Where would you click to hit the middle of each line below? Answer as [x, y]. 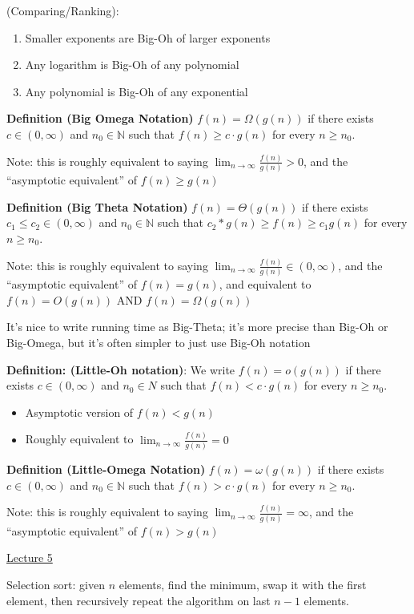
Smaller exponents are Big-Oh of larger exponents [148, 37]
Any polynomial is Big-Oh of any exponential [137, 91]
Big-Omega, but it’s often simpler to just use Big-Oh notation [159, 342]
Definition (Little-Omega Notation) [106, 469]
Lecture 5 [30, 557]
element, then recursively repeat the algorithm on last [139, 600]
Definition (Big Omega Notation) [100, 118]
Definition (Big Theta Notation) [97, 206]
